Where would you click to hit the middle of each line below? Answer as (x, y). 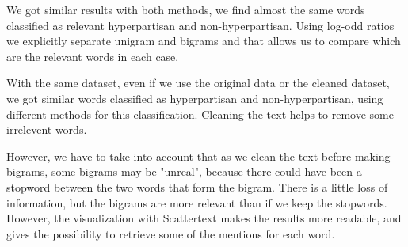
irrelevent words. (47, 129)
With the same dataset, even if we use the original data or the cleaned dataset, (198, 83)
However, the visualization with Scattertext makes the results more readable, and (204, 218)
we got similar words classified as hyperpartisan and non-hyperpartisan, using (195, 98)
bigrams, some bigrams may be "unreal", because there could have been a (184, 171)
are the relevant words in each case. (93, 56)
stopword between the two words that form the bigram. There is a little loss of (197, 186)
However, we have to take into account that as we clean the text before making (198, 156)
